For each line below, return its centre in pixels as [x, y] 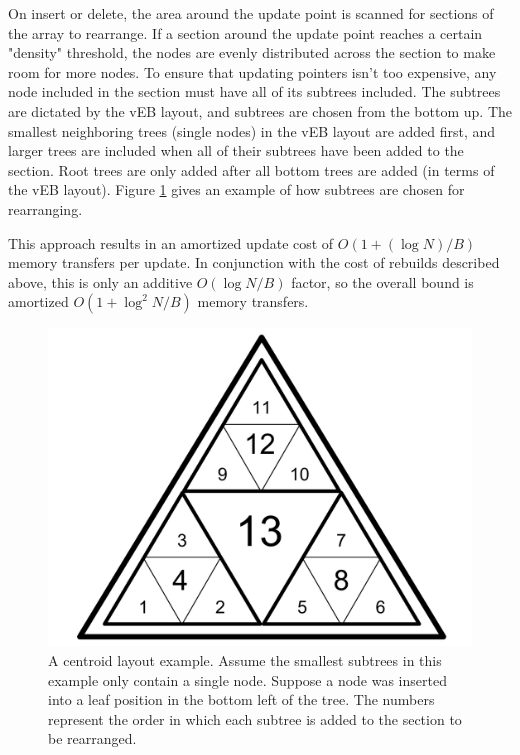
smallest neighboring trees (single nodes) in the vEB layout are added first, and [252, 130]
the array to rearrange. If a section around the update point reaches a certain [245, 32]
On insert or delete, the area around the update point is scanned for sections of [251, 13]
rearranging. [45, 208]
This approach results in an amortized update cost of [171, 242]
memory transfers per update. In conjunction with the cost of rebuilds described [254, 262]
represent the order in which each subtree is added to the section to [255, 718]
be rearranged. [92, 738]
